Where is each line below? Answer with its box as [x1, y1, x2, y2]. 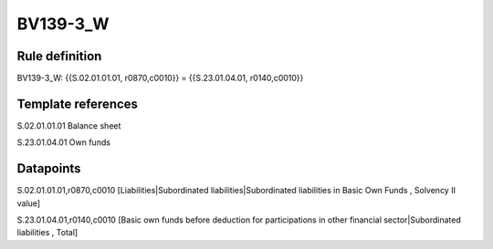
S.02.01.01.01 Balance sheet [16, 119, 121, 131]
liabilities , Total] [16, 227, 79, 238]
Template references [16, 96, 139, 111]
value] [16, 197, 41, 209]
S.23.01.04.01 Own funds [16, 137, 111, 148]
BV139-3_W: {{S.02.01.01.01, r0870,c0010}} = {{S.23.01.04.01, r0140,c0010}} [16, 73, 304, 84]
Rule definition [16, 48, 102, 64]
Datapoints [16, 161, 81, 177]
